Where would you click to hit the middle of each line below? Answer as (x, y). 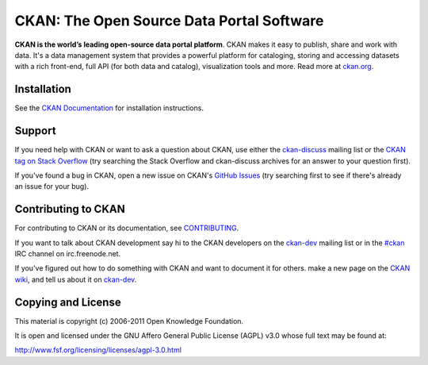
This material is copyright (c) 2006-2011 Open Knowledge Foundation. (129, 321)
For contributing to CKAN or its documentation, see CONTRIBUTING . (127, 228)
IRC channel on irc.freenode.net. (68, 254)
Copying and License (68, 302)
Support (35, 131)
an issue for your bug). (52, 186)
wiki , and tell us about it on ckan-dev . (76, 279)
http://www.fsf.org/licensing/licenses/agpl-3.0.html (98, 350)
